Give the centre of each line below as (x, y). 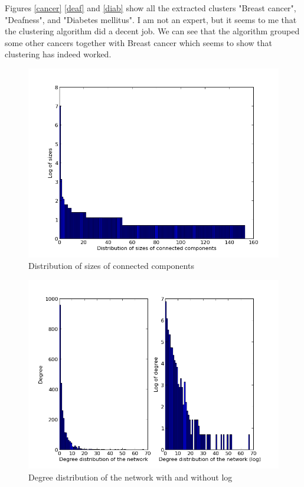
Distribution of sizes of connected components (111, 266)
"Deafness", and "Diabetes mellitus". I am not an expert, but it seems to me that (151, 19)
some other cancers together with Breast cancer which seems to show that (139, 42)
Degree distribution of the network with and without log (130, 477)
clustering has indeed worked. (58, 54)
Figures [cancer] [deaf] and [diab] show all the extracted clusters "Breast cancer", (151, 8)
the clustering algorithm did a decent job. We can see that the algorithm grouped (152, 31)
